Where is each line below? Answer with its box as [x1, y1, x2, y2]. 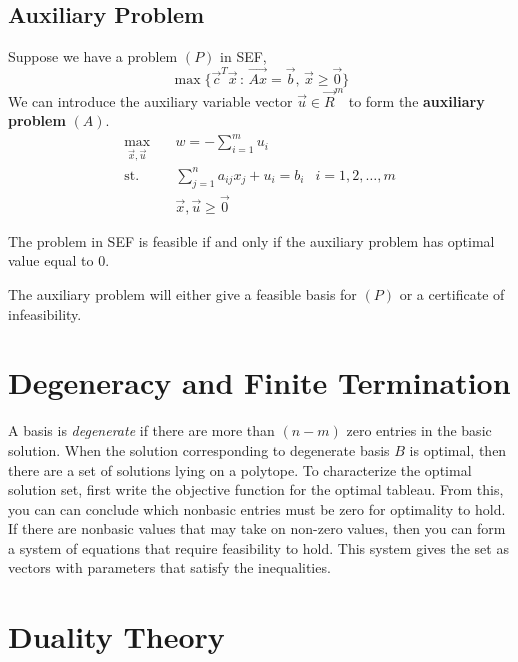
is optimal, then [409, 439, 507, 460]
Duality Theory [8, 616, 225, 657]
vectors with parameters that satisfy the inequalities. [8, 557, 331, 578]
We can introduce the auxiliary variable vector [8, 90, 293, 111]
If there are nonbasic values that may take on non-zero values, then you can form [8, 518, 506, 539]
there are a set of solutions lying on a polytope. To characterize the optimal [8, 459, 472, 480]
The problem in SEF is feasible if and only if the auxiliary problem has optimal [8, 230, 495, 251]
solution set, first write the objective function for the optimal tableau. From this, [8, 479, 504, 500]
